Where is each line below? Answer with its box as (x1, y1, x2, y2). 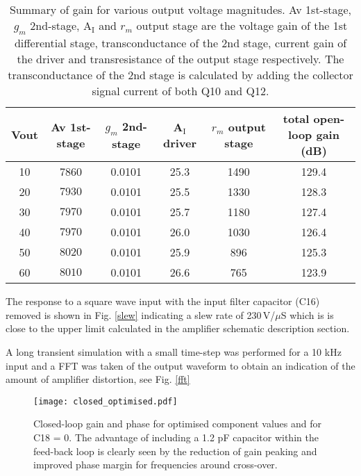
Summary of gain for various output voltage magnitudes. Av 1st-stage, (9, 1, 352, 17)
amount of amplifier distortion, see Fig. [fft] (6, 372, 190, 386)
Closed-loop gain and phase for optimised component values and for (33, 416, 321, 431)
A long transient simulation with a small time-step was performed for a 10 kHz (6, 344, 342, 359)
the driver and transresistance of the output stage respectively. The (17, 51, 344, 67)
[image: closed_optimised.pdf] (33, 396, 178, 407)
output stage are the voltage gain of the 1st (136, 17, 348, 33)
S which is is (280, 307, 334, 322)
